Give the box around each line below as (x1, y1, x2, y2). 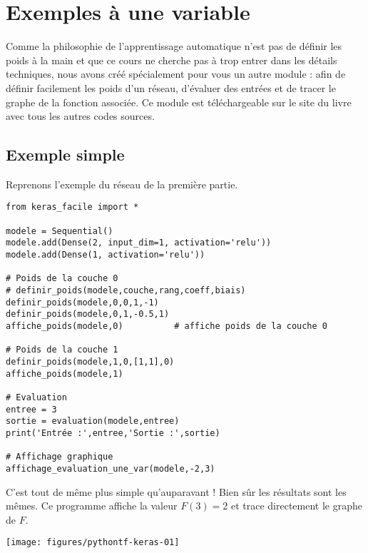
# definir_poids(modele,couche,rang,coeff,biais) (6, 285, 246, 296)
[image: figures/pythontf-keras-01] (6, 537, 180, 548)
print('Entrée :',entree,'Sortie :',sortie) (6, 427, 220, 438)
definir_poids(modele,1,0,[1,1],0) (6, 357, 175, 367)
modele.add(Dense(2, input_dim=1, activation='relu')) (6, 238, 272, 248)
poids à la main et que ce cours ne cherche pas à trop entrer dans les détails (6, 52, 337, 67)
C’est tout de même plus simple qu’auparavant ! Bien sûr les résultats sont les (6, 484, 347, 499)
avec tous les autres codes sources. (6, 108, 155, 123)
